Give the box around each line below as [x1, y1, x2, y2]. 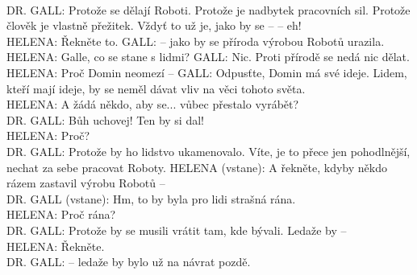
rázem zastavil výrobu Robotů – [6, 174, 165, 191]
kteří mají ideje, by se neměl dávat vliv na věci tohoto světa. [6, 80, 306, 96]
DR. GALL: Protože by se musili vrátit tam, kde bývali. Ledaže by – [6, 221, 347, 238]
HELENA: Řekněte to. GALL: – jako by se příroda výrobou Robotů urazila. [6, 32, 385, 49]
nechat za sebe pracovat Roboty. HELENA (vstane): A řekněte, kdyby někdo [6, 158, 387, 175]
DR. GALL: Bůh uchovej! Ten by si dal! [6, 111, 204, 128]
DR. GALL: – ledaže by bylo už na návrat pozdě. [6, 253, 251, 270]
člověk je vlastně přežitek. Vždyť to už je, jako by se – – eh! [6, 17, 302, 34]
